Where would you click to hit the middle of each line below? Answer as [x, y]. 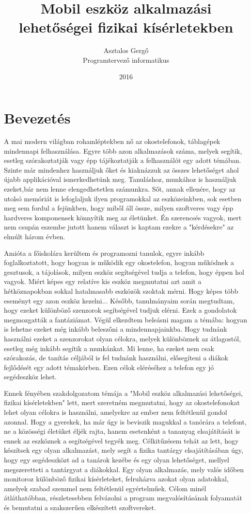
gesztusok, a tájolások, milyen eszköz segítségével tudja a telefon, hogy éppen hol [124, 272]
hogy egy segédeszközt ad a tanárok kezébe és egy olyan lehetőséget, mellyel [117, 460]
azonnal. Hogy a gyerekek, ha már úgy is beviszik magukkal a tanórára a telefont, [125, 421]
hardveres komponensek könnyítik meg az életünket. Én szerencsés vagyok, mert [123, 217]
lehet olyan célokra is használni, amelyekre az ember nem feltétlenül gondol [116, 412]
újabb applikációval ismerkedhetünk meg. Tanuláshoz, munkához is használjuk [120, 179]
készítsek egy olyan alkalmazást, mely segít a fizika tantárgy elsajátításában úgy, [124, 450]
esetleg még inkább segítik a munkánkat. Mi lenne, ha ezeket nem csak [109, 348]
